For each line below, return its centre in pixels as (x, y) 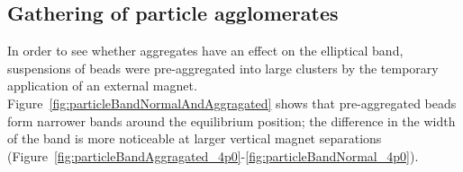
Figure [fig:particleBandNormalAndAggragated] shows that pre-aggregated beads (232, 103)
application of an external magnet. (102, 86)
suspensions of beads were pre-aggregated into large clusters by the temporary (223, 68)
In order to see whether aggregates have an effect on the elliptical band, (205, 51)
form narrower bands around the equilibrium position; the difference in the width (231, 120)
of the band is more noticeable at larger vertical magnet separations (195, 138)
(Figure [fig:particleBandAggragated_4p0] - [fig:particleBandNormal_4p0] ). (213, 155)
